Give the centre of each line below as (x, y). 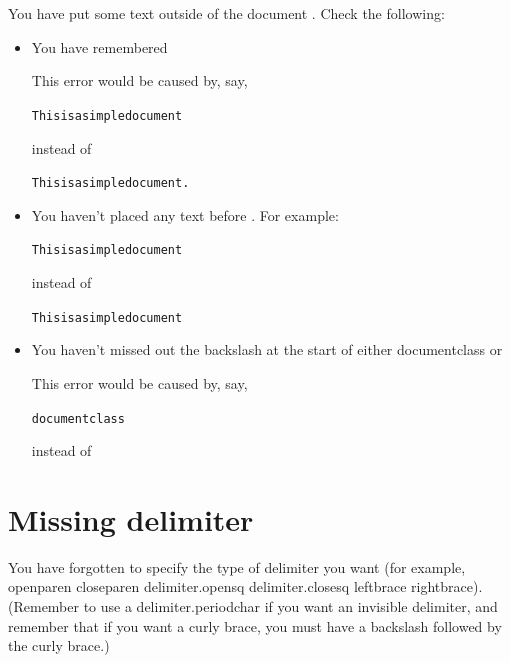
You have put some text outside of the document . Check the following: (226, 13)
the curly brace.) (59, 645)
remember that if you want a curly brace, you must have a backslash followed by (255, 625)
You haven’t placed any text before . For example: (185, 214)
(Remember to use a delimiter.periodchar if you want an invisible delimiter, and (253, 606)
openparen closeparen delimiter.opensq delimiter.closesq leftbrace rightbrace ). (245, 586)
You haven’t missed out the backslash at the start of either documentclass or (267, 349)
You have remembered (99, 46)
